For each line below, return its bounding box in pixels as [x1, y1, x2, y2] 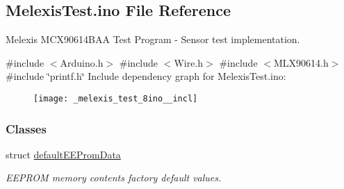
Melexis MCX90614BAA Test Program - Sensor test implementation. [6, 32, 300, 47]
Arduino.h [60, 55, 104, 69]
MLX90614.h [273, 55, 329, 69]
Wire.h [174, 55, 204, 69]
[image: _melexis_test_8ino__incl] [33, 93, 198, 104]
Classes [6, 120, 47, 137]
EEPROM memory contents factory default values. [6, 170, 222, 185]
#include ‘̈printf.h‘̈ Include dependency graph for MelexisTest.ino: [6, 69, 286, 83]
